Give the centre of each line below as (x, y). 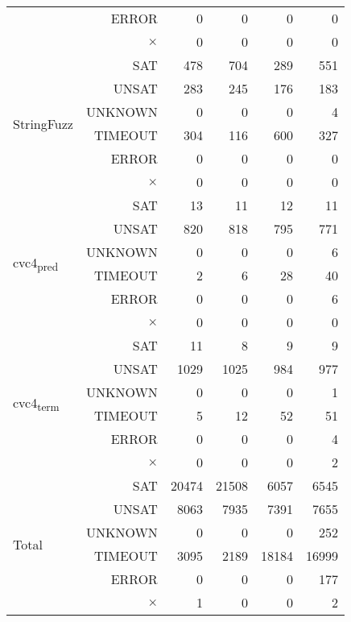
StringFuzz (43, 123)
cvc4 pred (36, 263)
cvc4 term (36, 404)
